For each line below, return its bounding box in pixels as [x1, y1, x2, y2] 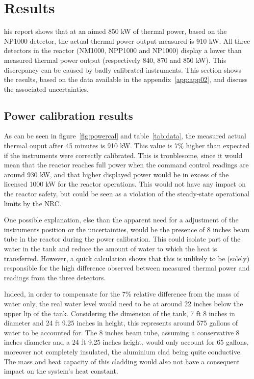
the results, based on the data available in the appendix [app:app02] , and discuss [4, 74, 248, 84]
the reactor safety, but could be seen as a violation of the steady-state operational [4, 189, 250, 199]
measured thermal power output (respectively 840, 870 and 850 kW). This [4, 54, 227, 65]
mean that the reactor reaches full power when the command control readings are [4, 160, 249, 170]
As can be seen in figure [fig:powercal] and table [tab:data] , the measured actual [4, 131, 246, 141]
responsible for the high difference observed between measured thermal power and [4, 263, 250, 273]
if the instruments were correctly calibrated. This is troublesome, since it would [4, 150, 243, 160]
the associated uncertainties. [4, 83, 89, 94]
